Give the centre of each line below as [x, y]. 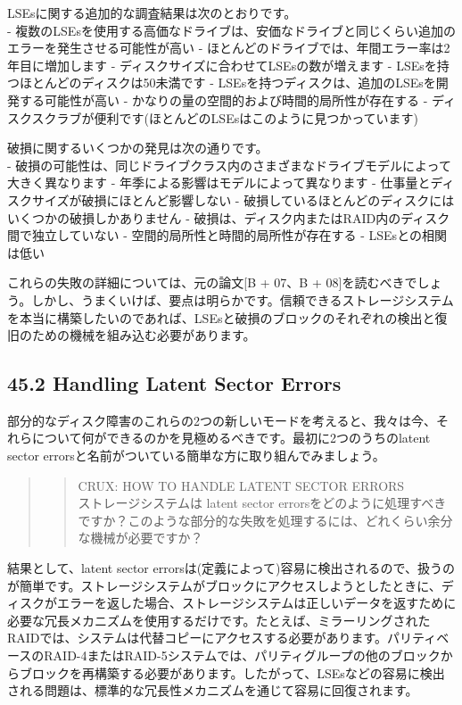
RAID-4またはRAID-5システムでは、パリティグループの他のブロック [242, 655]
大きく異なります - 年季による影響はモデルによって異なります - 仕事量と [219, 182]
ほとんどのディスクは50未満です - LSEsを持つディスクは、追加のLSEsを [227, 83]
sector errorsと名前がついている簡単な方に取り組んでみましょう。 [196, 456]
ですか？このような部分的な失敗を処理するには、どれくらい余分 [265, 520]
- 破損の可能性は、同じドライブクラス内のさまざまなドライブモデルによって [229, 165]
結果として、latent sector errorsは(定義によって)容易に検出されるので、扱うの [231, 568]
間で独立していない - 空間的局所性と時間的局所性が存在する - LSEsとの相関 [227, 235]
